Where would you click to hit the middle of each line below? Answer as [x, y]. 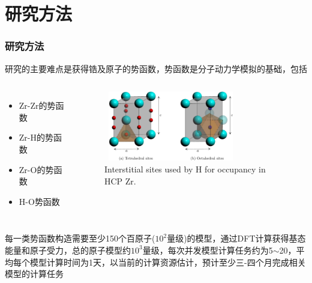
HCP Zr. [120, 181]
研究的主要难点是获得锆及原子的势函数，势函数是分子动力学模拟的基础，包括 [156, 68]
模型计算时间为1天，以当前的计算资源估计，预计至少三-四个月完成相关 [168, 262]
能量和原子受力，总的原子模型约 [68, 250]
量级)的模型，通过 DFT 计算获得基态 [236, 238]
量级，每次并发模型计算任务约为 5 [208, 250]
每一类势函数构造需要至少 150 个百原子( [80, 238]
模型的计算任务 [34, 274]
